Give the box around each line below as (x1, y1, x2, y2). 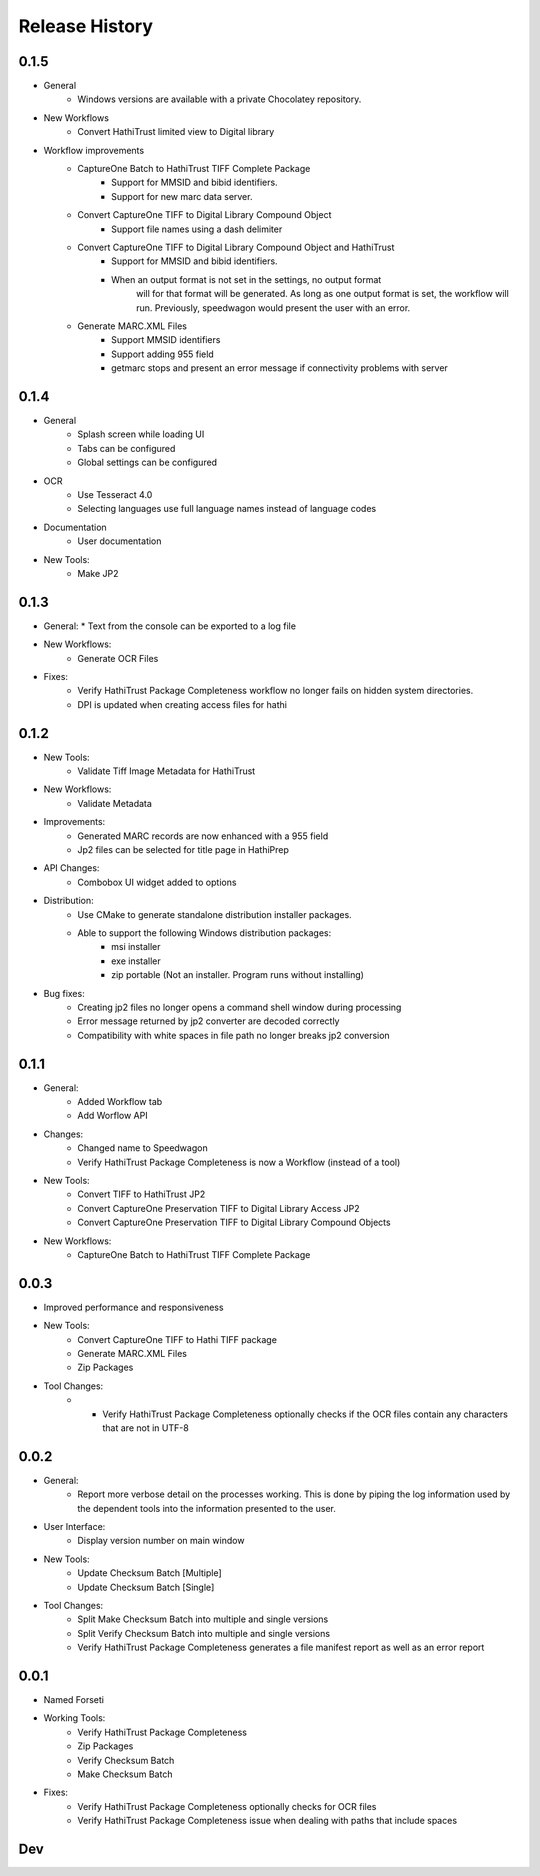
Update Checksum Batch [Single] (77, 1581, 215, 1593)
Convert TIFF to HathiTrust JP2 (77, 1188, 206, 1200)
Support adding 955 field (111, 348, 214, 360)
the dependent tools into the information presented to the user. (77, 1502, 337, 1514)
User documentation (77, 535, 162, 547)
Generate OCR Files (77, 652, 159, 664)
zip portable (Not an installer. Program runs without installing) (111, 969, 365, 981)
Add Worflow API (77, 1110, 149, 1122)
